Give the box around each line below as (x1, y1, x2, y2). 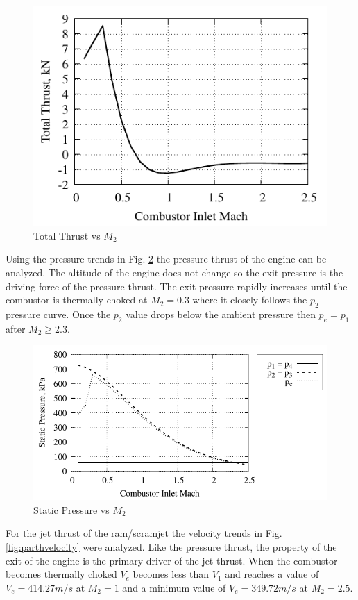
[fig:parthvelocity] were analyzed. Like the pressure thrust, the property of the (6, 540, 337, 554)
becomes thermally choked (6, 567, 117, 581)
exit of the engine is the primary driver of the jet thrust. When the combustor (6, 553, 338, 567)
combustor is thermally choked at (6, 292, 148, 307)
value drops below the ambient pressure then (126, 306, 316, 321)
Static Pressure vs (33, 502, 110, 517)
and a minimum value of (122, 580, 226, 594)
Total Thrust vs (33, 228, 101, 242)
